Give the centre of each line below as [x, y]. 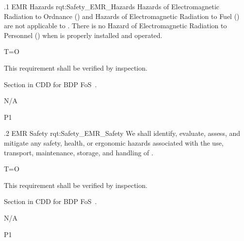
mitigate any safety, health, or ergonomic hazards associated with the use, [114, 142]
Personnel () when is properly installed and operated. [83, 35]
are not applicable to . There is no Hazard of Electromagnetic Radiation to [115, 26]
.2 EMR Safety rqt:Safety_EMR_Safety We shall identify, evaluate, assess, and [122, 133]
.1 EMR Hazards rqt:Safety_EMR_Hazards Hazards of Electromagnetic [112, 6]
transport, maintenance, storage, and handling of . [79, 152]
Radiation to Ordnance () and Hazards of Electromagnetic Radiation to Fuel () [122, 16]
